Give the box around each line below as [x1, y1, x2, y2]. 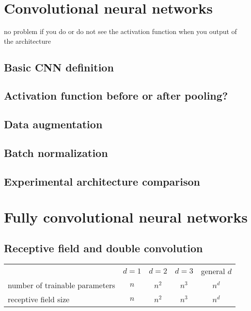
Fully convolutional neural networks [4, 207, 248, 227]
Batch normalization [4, 145, 108, 160]
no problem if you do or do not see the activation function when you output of [4, 26, 237, 36]
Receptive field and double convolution [4, 240, 203, 255]
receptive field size [8, 293, 70, 305]
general [201, 265, 225, 276]
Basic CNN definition [4, 59, 114, 74]
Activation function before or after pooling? [4, 88, 228, 103]
